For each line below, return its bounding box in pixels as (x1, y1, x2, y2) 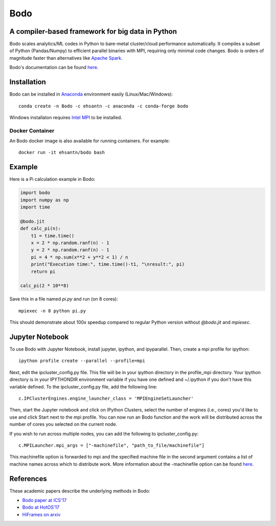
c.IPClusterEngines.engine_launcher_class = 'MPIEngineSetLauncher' (18, 396, 194, 401)
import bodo (20, 190, 51, 196)
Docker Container (9, 127, 55, 134)
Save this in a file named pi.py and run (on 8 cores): (9, 296, 119, 302)
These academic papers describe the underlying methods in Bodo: (9, 488, 150, 494)
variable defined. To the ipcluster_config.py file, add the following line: (9, 383, 158, 390)
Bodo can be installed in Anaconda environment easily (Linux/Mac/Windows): (9, 91, 173, 97)
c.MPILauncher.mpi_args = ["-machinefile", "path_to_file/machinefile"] (18, 443, 204, 448)
